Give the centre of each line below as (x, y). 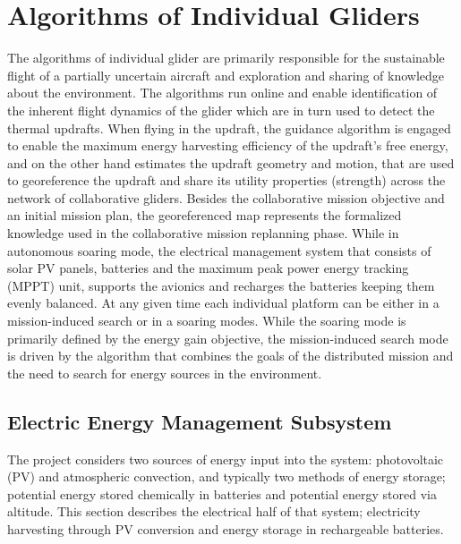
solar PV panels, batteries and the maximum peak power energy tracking (208, 268)
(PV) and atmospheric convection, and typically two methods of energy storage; (226, 476)
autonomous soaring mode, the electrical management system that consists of (219, 250)
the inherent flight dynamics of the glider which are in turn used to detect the (221, 110)
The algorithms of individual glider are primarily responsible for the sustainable (226, 58)
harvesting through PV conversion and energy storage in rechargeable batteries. (226, 528)
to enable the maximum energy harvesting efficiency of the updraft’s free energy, (228, 145)
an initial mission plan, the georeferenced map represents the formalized (205, 215)
